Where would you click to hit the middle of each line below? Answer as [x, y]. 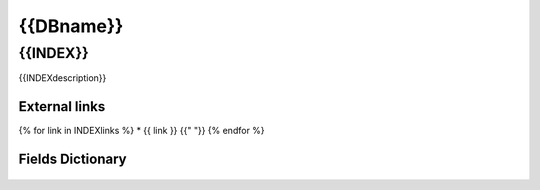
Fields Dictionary [72, 159]
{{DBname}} [71, 26]
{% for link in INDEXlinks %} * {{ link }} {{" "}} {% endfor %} [141, 131]
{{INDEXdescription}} [62, 78]
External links [62, 106]
